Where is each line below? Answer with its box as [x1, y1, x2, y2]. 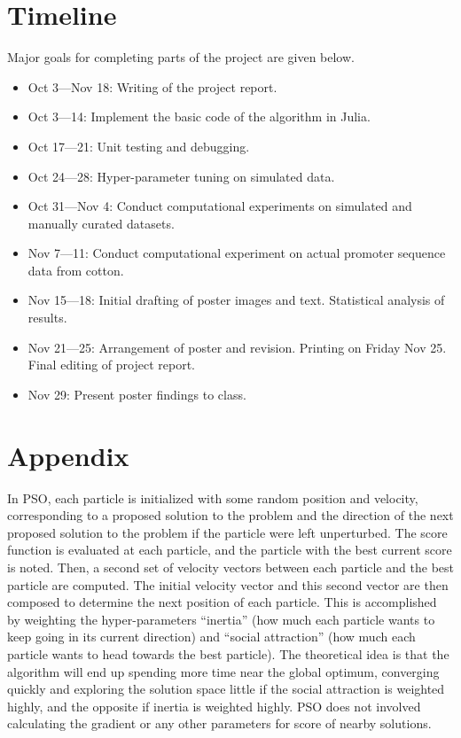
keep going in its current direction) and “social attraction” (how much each [7, 627, 416, 646]
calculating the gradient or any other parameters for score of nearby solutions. [7, 714, 432, 733]
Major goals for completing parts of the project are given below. [7, 48, 355, 66]
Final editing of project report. [27, 355, 195, 374]
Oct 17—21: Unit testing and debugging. [27, 136, 250, 155]
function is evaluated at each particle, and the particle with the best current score [7, 540, 452, 559]
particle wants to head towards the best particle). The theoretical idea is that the [7, 644, 449, 663]
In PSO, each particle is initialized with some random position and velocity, [7, 488, 418, 507]
